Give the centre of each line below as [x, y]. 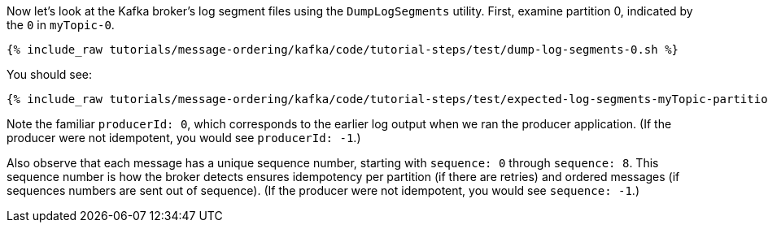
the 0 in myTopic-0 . [61, 25]
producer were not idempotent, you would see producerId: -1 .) [184, 138]
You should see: [50, 74]
